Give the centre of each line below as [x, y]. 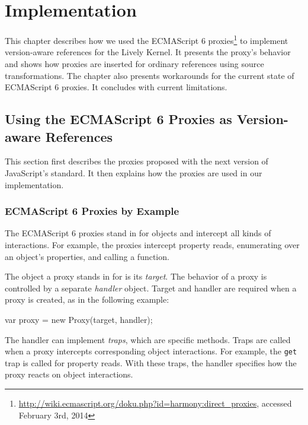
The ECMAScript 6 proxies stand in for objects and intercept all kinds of [138, 233]
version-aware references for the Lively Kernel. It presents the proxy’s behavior [148, 52]
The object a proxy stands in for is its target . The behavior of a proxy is [136, 276]
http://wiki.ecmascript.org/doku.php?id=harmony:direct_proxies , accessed [155, 403]
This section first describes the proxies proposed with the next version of [137, 161]
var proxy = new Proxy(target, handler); [79, 319]
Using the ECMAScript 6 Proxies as [118, 119]
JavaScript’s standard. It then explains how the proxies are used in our [134, 172]
